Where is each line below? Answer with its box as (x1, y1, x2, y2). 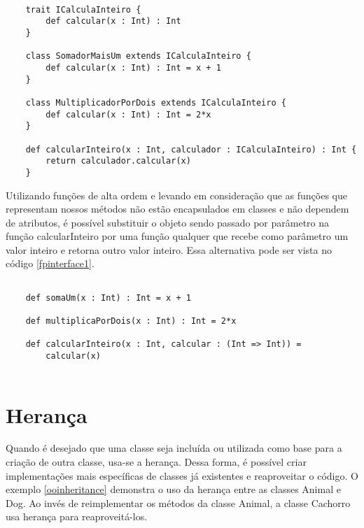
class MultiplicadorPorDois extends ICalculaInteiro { (25, 97, 286, 108)
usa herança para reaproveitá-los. (6, 509, 148, 524)
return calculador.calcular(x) (45, 156, 191, 166)
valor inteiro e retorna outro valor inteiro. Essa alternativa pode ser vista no (6, 242, 332, 257)
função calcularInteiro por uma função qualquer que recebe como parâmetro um (6, 229, 349, 243)
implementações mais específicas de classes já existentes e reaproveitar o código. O (6, 468, 358, 483)
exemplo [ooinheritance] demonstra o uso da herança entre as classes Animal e (6, 482, 341, 497)
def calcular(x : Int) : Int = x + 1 (45, 62, 221, 73)
